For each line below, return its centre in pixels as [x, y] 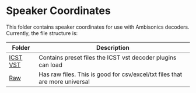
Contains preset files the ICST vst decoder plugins [108, 57]
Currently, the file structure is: [42, 33]
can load [50, 64]
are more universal [64, 81]
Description [113, 47]
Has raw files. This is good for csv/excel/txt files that [111, 74]
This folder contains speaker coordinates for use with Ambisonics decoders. [98, 27]
